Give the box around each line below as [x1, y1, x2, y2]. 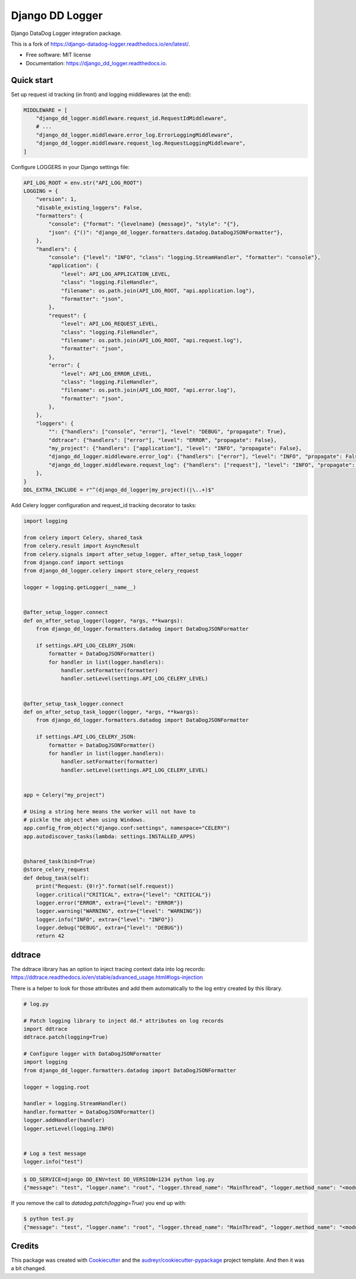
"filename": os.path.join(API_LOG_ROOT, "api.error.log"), [61, 387, 237, 394]
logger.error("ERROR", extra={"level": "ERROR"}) [36, 899, 183, 906]
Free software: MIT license [26, 51, 91, 59]
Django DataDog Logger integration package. [11, 30, 122, 37]
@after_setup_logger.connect [23, 609, 109, 616]
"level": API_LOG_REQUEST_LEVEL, [61, 320, 158, 327]
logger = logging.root [23, 1083, 90, 1090]
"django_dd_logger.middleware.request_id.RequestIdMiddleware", [36, 115, 227, 122]
